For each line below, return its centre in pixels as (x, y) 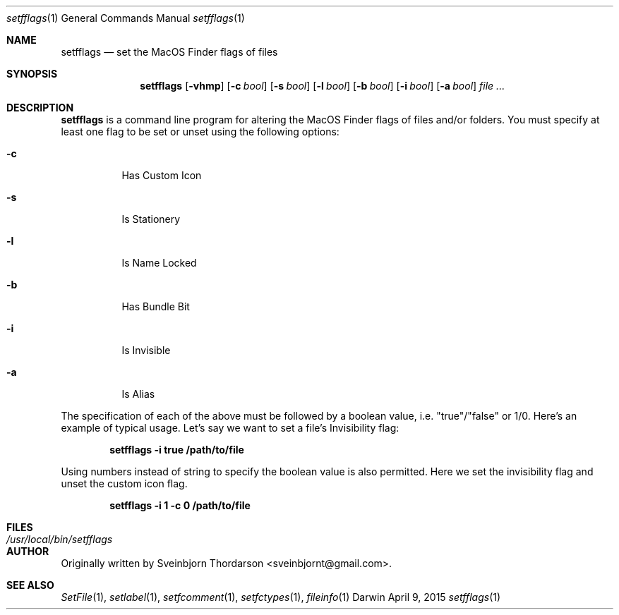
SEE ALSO (30, 585)
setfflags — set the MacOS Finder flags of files (169, 52)
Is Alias (138, 394)
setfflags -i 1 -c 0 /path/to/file (180, 505)
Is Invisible (146, 350)
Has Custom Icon (162, 175)
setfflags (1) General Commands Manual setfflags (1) (126, 18)
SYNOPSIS (32, 74)
